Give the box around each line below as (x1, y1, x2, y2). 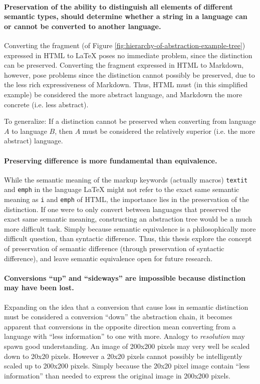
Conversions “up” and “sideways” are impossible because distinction (4, 272, 245, 283)
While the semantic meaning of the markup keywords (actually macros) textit (4, 174, 248, 184)
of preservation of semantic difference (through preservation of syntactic (4, 243, 224, 254)
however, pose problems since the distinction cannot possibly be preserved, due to (4, 69, 255, 80)
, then (55, 125, 73, 136)
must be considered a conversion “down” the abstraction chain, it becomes (4, 311, 232, 322)
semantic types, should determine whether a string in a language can (4, 11, 247, 22)
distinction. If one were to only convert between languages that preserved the (4, 204, 241, 214)
